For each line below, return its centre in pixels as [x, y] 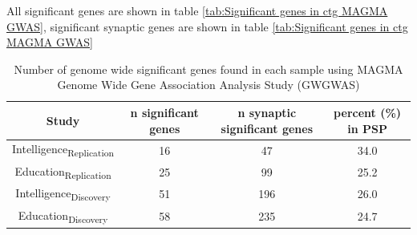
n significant [164, 112]
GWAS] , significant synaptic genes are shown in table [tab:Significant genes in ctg [207, 26]
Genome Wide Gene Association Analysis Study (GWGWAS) [208, 85]
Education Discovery [63, 216]
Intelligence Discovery [63, 194]
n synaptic [267, 112]
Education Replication [63, 172]
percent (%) [368, 112]
